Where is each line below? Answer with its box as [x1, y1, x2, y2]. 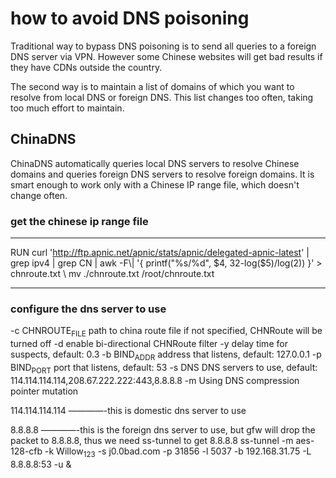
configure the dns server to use [10, 302, 167, 316]
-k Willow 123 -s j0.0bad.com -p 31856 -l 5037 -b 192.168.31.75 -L [44, 445, 312, 459]
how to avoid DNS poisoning [10, 7, 250, 30]
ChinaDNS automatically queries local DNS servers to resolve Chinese [10, 157, 300, 169]
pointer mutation [10, 385, 79, 397]
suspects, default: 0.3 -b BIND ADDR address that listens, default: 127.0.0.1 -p [10, 348, 322, 362]
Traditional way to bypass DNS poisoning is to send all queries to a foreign [10, 40, 317, 52]
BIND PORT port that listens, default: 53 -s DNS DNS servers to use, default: [10, 361, 318, 376]
